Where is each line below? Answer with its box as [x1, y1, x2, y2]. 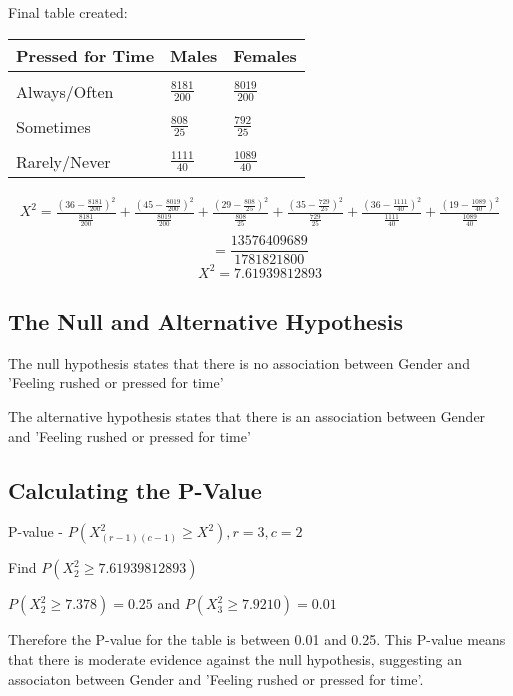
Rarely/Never [16, 149, 111, 173]
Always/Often [16, 79, 114, 103]
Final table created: [8, 2, 128, 22]
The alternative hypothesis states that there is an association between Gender [8, 406, 486, 427]
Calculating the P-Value [8, 474, 262, 505]
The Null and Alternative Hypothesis [8, 306, 403, 337]
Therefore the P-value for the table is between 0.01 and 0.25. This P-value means [8, 629, 506, 650]
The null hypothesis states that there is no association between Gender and [8, 352, 470, 373]
